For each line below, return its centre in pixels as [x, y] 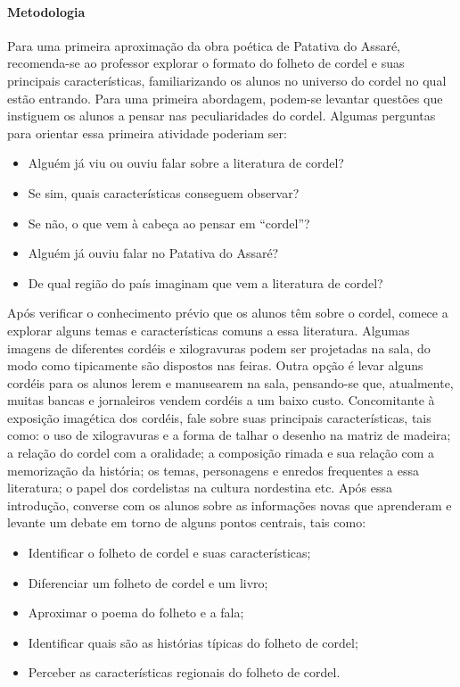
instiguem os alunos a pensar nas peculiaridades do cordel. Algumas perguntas [222, 116]
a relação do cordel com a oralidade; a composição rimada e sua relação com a [221, 453]
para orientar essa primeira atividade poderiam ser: [147, 132]
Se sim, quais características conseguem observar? [164, 192]
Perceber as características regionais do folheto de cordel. [184, 672]
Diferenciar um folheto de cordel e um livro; [148, 582]
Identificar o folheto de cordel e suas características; [169, 553]
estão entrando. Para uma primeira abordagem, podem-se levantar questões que [225, 98]
